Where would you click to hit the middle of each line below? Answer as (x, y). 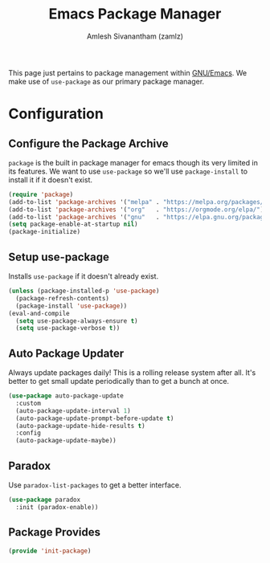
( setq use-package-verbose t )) (68, 328)
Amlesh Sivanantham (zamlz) (135, 36)
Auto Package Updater (66, 353)
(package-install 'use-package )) (72, 306)
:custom (29, 403)
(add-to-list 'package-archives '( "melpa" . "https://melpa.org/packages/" (138, 202)
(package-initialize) (45, 232)
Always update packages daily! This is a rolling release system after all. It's (132, 373)
